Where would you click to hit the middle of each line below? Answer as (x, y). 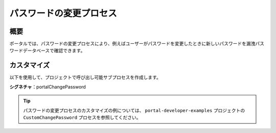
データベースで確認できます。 (54, 50)
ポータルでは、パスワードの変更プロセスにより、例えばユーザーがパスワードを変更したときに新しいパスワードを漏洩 (132, 44)
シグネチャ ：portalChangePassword (48, 87)
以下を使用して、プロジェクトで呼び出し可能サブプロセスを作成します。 (85, 77)
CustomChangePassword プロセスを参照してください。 (82, 117)
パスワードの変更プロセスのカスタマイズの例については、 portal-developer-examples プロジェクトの (134, 110)
